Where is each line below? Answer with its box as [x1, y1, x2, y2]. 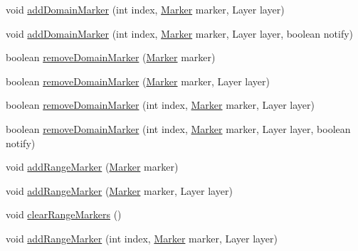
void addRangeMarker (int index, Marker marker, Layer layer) [6, 230, 278, 245]
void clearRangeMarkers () [6, 207, 122, 222]
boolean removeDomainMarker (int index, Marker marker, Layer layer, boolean [6, 121, 351, 136]
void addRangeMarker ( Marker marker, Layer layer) [6, 183, 233, 198]
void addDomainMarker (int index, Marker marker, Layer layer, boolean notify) [6, 26, 354, 41]
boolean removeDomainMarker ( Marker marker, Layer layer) [6, 73, 270, 88]
